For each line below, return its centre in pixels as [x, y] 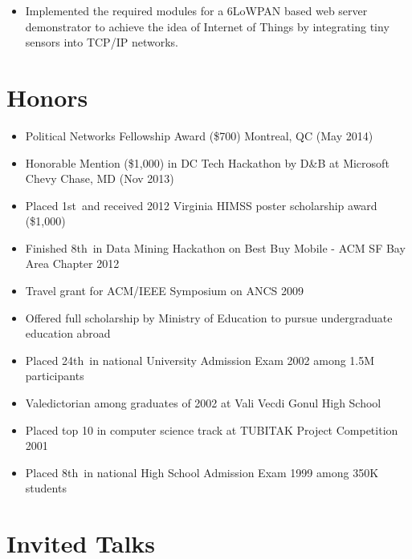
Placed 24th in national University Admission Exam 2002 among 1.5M [200, 360]
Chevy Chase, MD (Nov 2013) [100, 178]
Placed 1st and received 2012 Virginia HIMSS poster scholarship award [201, 205]
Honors [47, 97]
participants [55, 376]
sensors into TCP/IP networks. [102, 42]
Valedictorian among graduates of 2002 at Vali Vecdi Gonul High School [203, 403]
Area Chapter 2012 [72, 263]
